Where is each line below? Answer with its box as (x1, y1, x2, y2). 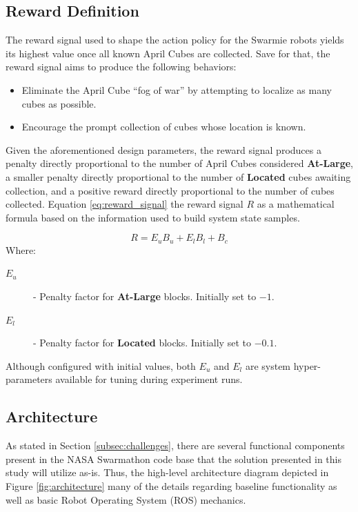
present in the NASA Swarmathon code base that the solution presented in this (6, 451, 342, 466)
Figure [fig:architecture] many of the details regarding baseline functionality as (6, 478, 337, 493)
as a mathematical (257, 197, 335, 211)
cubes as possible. (21, 96, 97, 110)
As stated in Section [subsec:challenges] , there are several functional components (6, 438, 345, 453)
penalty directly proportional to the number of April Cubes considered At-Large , (6, 156, 353, 170)
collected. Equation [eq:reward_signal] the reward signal (6, 197, 243, 211)
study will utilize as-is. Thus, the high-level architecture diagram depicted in (6, 465, 329, 480)
